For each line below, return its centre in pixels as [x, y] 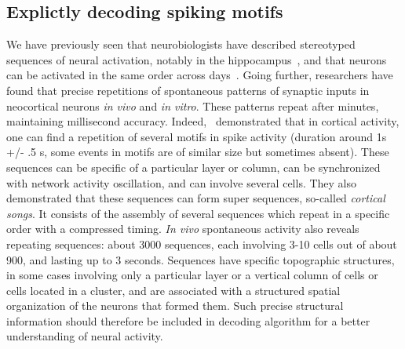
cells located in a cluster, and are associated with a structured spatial [173, 290]
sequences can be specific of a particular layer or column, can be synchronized [193, 167]
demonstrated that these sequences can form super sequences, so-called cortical [196, 198]
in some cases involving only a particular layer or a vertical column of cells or [192, 275]
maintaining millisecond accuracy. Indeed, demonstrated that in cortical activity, [203, 121]
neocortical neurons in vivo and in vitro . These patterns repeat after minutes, [193, 105]
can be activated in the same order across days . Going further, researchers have [200, 75]
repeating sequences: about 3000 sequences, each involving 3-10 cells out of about [202, 244]
